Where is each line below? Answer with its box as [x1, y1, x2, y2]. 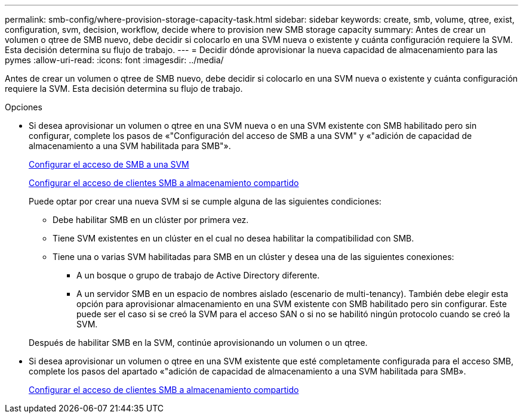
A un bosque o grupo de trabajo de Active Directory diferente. [76, 270, 320, 280]
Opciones [5, 102, 42, 112]
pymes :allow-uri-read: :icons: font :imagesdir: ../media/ [5, 55, 224, 65]
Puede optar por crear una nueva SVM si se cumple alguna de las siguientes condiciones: [29, 196, 382, 206]
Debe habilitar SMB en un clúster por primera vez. [53, 215, 249, 225]
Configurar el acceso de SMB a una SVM [29, 159, 189, 169]
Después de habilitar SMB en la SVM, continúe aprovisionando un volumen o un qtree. [29, 338, 368, 348]
